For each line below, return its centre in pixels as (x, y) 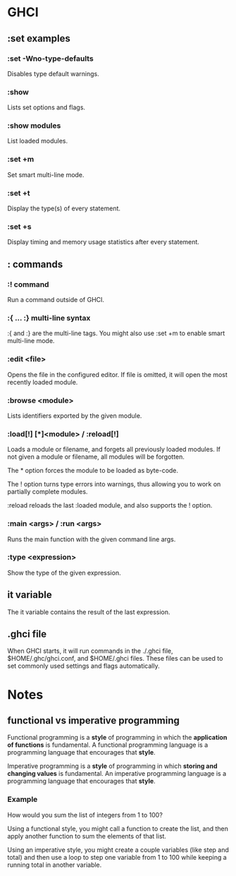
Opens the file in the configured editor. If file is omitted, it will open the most (117, 374)
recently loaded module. (43, 382)
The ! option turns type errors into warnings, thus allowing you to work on (114, 484)
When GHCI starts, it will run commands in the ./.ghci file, (91, 651)
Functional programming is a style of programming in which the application (117, 738)
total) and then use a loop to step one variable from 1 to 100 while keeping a (117, 857)
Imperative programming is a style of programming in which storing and (112, 766)
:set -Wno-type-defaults (50, 59)
